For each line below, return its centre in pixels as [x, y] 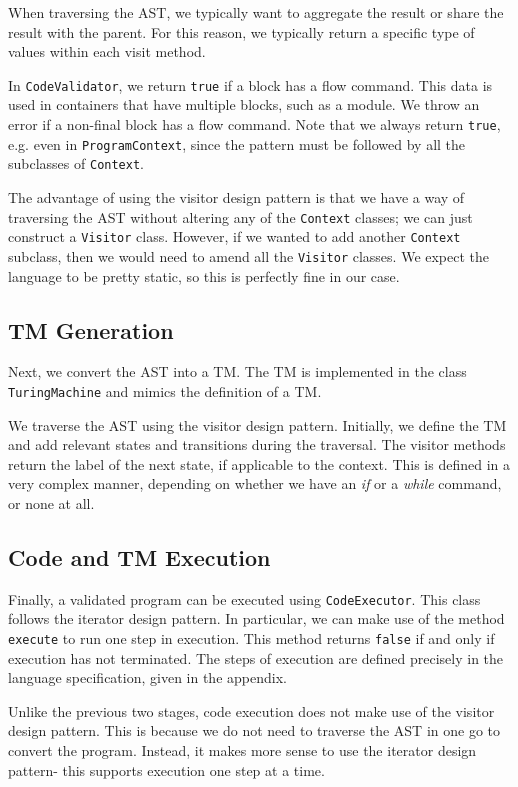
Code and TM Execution [139, 556]
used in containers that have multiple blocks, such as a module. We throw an [244, 104]
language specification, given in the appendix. [147, 677]
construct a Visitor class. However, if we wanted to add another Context [234, 236]
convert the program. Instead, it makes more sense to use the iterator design [242, 750]
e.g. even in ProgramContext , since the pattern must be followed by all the [237, 143]
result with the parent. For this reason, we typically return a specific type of [241, 31]
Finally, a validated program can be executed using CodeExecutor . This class [244, 598]
